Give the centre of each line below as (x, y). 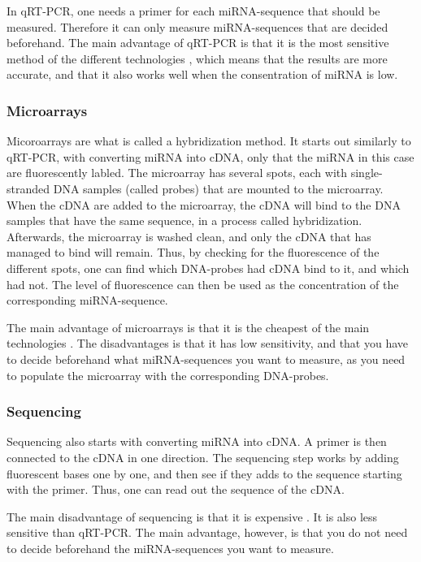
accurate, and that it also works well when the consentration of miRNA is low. (202, 74)
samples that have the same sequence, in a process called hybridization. (184, 220)
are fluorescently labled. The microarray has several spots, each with (177, 173)
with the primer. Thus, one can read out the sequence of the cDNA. (176, 489)
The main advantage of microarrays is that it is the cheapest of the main (188, 327)
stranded (28, 188)
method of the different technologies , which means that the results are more (197, 58)
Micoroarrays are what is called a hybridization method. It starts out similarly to (209, 141)
